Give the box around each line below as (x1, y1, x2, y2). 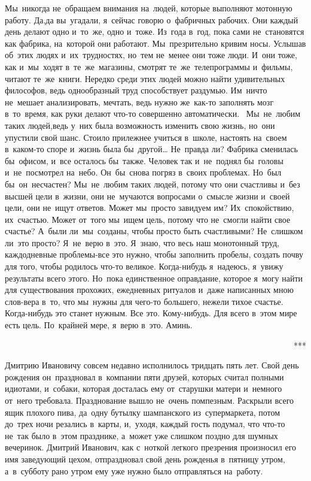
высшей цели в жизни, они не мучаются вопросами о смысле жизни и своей (5, 189, 290, 202)
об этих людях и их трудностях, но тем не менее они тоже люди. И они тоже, (5, 49, 297, 61)
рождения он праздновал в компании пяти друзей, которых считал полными (5, 370, 284, 383)
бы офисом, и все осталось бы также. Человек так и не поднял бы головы (5, 154, 283, 167)
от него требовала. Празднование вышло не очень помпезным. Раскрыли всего (5, 394, 294, 406)
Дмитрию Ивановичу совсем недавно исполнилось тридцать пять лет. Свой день (5, 359, 299, 371)
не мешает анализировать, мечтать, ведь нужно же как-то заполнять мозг (5, 95, 274, 108)
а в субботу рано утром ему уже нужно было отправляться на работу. (5, 464, 263, 477)
